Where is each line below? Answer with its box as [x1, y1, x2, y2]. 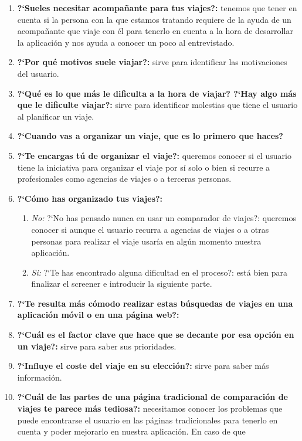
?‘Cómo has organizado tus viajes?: [17, 192, 163, 204]
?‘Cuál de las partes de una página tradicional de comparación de [17, 391, 288, 403]
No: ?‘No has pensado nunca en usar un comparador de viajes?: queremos [31, 212, 296, 224]
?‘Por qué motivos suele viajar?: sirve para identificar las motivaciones [17, 56, 287, 68]
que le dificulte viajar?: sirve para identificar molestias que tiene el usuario [17, 99, 298, 111]
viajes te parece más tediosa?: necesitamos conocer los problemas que [17, 402, 283, 415]
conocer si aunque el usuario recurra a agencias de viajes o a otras [31, 223, 269, 235]
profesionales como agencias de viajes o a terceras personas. [17, 172, 232, 185]
